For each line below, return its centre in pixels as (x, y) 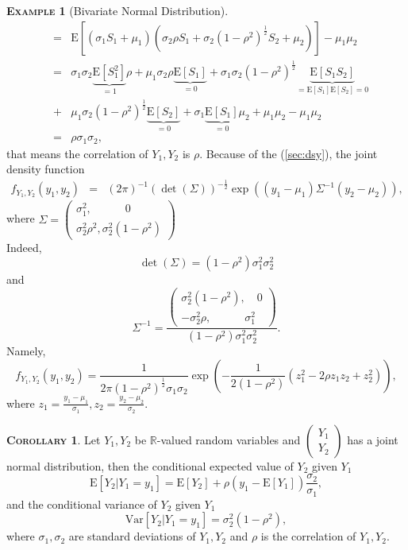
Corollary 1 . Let (54, 439)
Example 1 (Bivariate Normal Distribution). (117, 10)
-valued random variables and (229, 439)
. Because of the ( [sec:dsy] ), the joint (289, 153)
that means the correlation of (77, 153)
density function (46, 169)
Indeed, (24, 247)
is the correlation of (308, 536)
